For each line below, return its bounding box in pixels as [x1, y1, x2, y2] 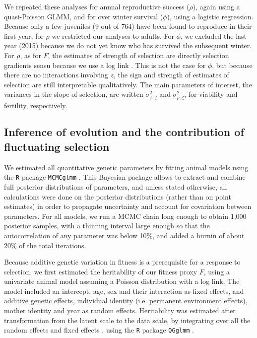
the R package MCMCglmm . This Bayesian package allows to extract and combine [4, 172, 246, 182]
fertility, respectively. [4, 100, 67, 110]
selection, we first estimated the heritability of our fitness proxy [4, 266, 197, 276]
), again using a [193, 1, 240, 11]
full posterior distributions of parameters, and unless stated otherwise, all [4, 181, 227, 192]
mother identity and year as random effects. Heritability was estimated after [4, 305, 236, 316]
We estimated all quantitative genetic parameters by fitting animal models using [4, 162, 249, 172]
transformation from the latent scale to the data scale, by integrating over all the [4, 315, 251, 325]
